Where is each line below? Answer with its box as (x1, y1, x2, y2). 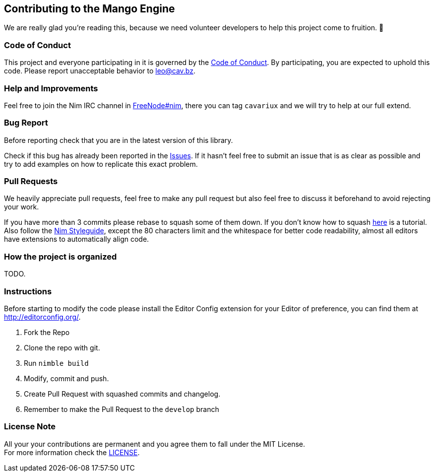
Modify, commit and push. (24, 374, 109, 383)
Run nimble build (24, 358, 89, 367)
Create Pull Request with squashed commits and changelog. (24, 389, 221, 398)
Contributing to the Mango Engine (4, 2, 175, 15)
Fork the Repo (24, 328, 70, 337)
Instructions (4, 286, 52, 296)
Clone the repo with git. (24, 343, 100, 352)
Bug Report (4, 118, 48, 128)
